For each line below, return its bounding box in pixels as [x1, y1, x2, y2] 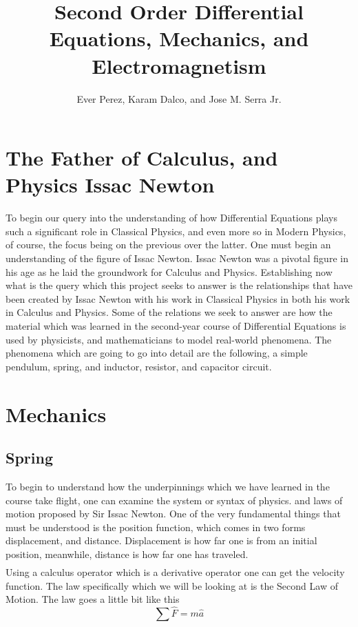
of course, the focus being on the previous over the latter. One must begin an [6, 237, 331, 252]
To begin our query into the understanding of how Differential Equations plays [6, 210, 337, 225]
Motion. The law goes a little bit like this [6, 592, 180, 606]
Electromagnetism [92, 51, 266, 79]
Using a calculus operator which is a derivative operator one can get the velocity [6, 565, 345, 579]
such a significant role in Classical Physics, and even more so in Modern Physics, [6, 223, 346, 238]
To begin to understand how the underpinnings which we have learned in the [6, 479, 330, 493]
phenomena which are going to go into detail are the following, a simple [6, 346, 308, 360]
